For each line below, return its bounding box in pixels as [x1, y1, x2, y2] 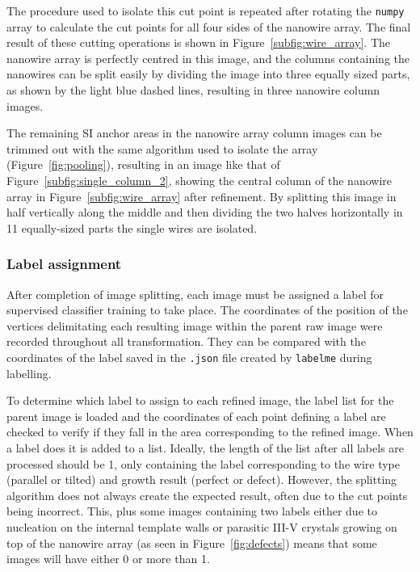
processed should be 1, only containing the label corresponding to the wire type [6, 455, 400, 472]
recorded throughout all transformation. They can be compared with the [6, 333, 366, 350]
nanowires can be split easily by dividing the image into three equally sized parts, [6, 65, 410, 82]
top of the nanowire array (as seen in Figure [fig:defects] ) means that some [6, 534, 377, 551]
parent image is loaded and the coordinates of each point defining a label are [6, 407, 386, 424]
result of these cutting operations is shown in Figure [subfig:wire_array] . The [6, 34, 390, 51]
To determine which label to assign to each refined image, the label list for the [6, 392, 394, 409]
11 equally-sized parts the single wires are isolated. [6, 219, 258, 236]
